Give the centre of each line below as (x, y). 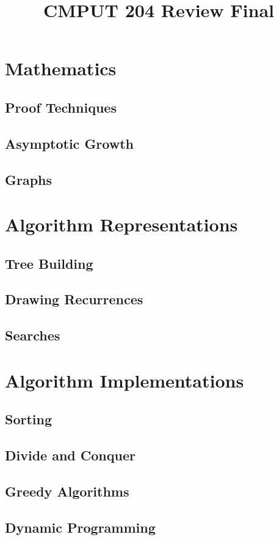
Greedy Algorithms (67, 491)
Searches (33, 335)
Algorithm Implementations (125, 380)
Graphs (29, 179)
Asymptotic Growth (69, 143)
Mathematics (61, 68)
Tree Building (49, 263)
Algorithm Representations (121, 224)
